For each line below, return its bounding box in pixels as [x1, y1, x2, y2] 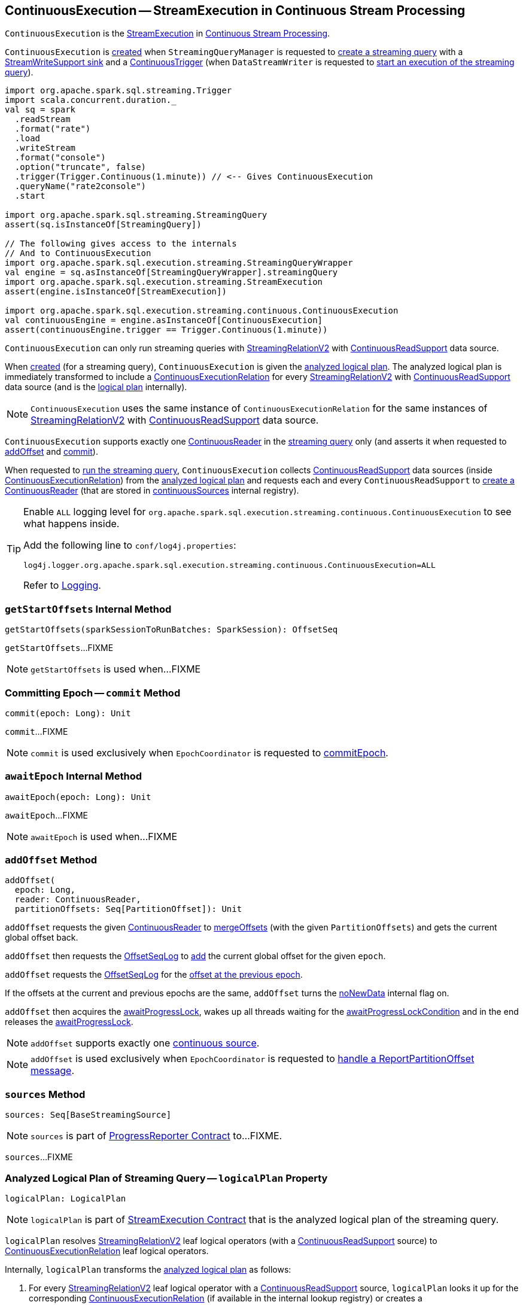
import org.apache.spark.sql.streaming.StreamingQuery [5, 210, 267, 220]
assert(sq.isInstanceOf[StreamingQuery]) [5, 220, 202, 230]
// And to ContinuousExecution [5, 248, 151, 258]
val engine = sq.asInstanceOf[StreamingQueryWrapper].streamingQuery [5, 267, 338, 278]
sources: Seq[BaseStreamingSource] [5, 1110, 172, 1120]
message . [31, 1064, 75, 1077]
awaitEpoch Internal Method [5, 770, 142, 783]
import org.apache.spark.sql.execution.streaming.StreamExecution [5, 277, 323, 287]
